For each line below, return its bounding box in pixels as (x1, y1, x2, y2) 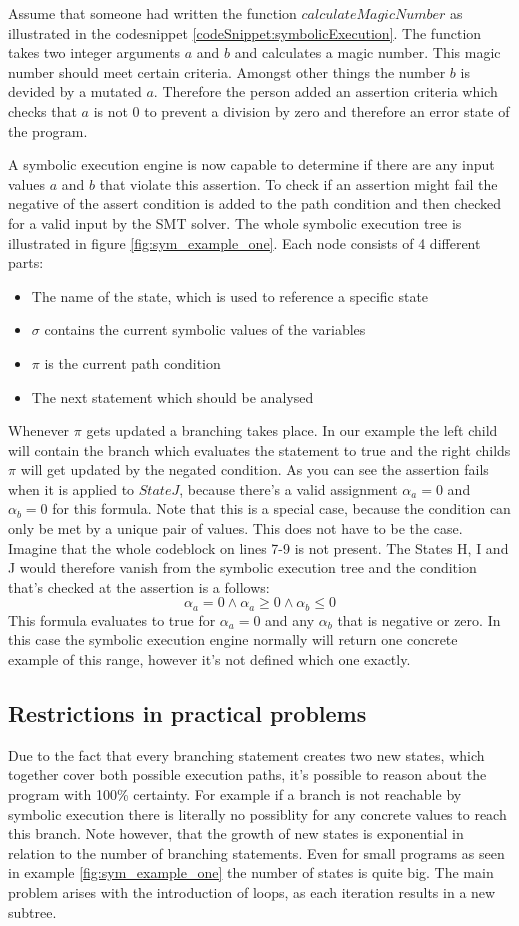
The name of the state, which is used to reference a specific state (31, 285, 429, 306)
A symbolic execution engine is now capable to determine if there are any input (8, 154, 495, 175)
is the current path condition (44, 352, 221, 373)
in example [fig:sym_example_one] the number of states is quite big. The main (8, 862, 494, 883)
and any (265, 609, 315, 630)
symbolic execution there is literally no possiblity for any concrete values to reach (8, 803, 507, 824)
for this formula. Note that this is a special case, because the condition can (52, 498, 511, 519)
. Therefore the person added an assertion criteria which (153, 81, 498, 102)
